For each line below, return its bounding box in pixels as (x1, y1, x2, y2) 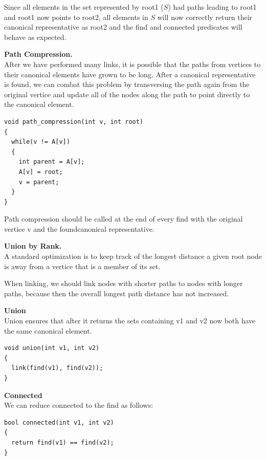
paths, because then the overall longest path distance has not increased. (4, 288, 229, 298)
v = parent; (18, 178, 59, 186)
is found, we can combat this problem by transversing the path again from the (4, 79, 250, 90)
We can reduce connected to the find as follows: (4, 400, 153, 410)
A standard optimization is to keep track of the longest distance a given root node (4, 251, 262, 261)
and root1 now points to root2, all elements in (4, 11, 148, 22)
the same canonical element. (4, 325, 92, 336)
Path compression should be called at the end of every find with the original (4, 213, 243, 224)
